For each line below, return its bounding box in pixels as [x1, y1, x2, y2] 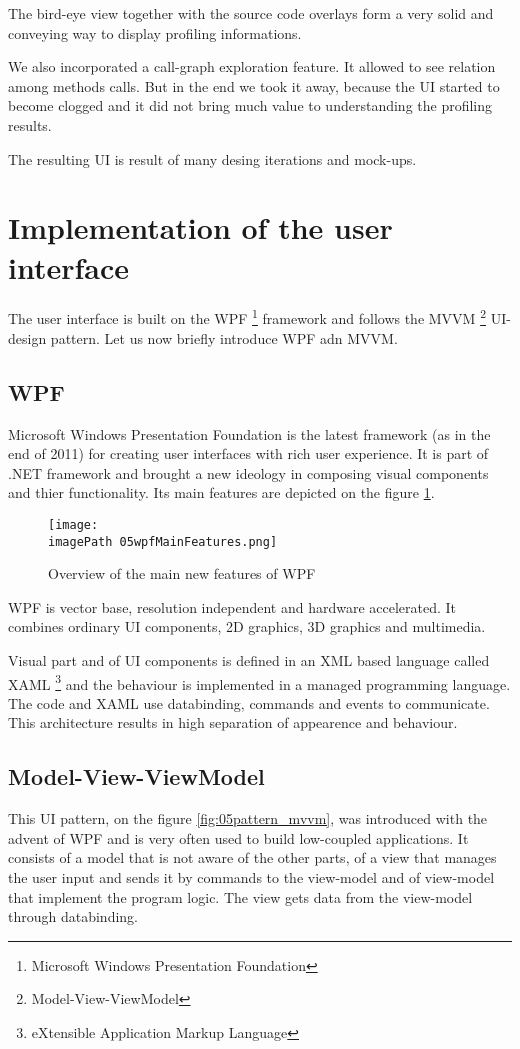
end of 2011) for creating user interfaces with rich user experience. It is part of [8, 443, 489, 464]
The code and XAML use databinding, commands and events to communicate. [8, 692, 490, 713]
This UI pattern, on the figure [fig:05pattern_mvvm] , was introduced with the [8, 808, 488, 829]
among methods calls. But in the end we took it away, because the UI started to [8, 75, 500, 96]
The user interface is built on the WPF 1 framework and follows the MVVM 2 [8, 305, 486, 329]
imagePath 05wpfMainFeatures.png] [48, 534, 278, 549]
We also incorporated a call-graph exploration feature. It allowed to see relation [8, 56, 496, 77]
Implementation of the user [8, 207, 393, 248]
